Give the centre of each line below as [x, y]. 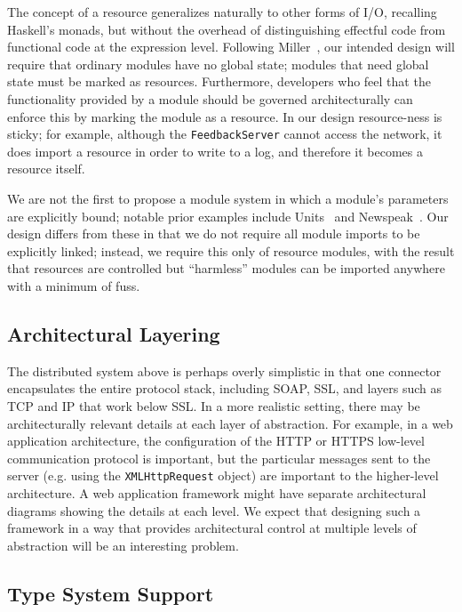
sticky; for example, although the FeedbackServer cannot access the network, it [225, 134]
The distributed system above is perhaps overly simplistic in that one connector [224, 370]
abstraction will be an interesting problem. [123, 545]
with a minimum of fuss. [74, 285]
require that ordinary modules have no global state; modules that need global [218, 64]
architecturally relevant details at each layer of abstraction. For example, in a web [230, 423]
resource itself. [46, 169]
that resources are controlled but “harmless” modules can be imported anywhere [226, 268]
